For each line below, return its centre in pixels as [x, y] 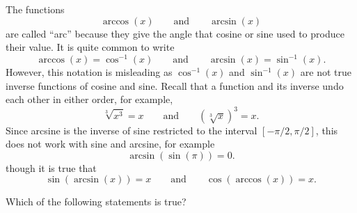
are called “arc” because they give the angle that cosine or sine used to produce [175, 33]
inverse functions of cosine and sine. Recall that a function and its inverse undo [175, 85]
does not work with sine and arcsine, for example [110, 144]
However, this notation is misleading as [89, 72]
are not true [326, 72]
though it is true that [51, 167]
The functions [35, 9]
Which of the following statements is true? [96, 202]
